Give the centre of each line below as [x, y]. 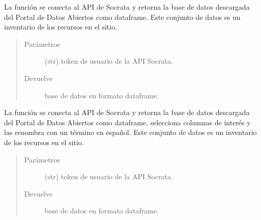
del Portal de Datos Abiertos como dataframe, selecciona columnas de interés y [127, 122]
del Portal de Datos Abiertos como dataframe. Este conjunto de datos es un [122, 17]
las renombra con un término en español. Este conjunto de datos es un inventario [130, 132]
